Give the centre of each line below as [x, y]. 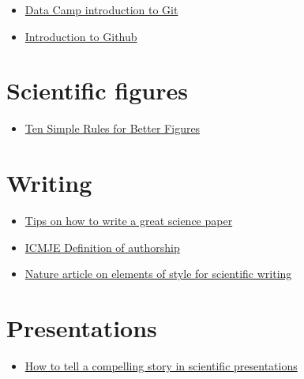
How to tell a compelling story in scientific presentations [161, 365]
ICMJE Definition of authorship [102, 247]
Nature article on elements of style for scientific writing [158, 274]
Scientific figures [97, 90]
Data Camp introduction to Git [101, 9]
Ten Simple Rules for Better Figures [113, 128]
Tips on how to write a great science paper [129, 221]
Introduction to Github [81, 36]
